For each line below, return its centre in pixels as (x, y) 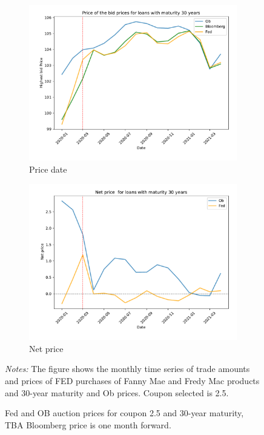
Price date (48, 169)
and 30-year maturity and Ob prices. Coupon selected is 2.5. (117, 392)
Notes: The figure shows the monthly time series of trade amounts (127, 369)
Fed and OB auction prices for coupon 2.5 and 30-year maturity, (124, 413)
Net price (46, 348)
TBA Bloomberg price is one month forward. (88, 424)
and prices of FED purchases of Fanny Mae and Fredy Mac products (132, 380)
